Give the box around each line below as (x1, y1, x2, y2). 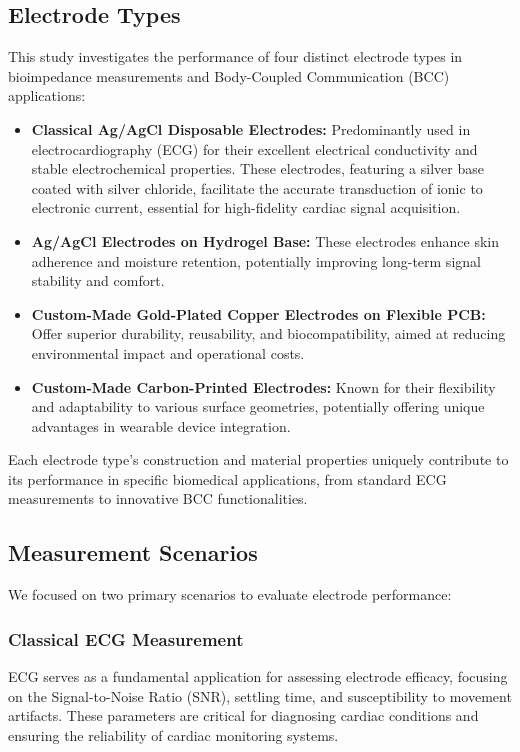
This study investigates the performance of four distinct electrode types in (8, 46, 463, 67)
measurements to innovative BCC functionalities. (8, 488, 308, 509)
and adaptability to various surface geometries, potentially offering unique (31, 396, 485, 417)
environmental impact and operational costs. (31, 342, 305, 363)
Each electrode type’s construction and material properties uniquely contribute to (8, 449, 509, 470)
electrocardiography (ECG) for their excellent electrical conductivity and (31, 138, 478, 159)
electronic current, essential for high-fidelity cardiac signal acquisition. (31, 197, 461, 218)
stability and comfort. (31, 270, 165, 291)
